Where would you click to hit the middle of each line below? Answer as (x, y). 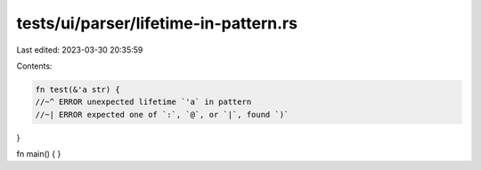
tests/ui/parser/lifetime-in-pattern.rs (157, 23)
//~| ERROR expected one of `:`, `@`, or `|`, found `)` (162, 114)
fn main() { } (39, 154)
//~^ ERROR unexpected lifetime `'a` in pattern (143, 102)
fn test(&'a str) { (77, 89)
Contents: (34, 66)
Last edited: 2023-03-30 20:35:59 (80, 50)
